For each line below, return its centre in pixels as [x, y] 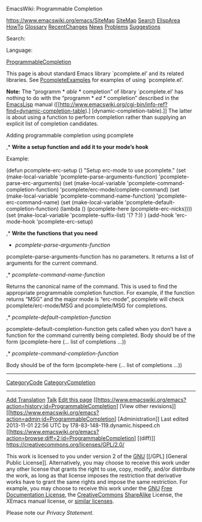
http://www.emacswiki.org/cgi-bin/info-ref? [114, 104]
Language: [20, 50]
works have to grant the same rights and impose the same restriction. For [97, 482]
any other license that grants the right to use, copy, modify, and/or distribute [101, 469]
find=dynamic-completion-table [46, 111]
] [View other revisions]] [146, 406]
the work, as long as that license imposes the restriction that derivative [94, 475]
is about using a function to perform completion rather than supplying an [96, 117]
